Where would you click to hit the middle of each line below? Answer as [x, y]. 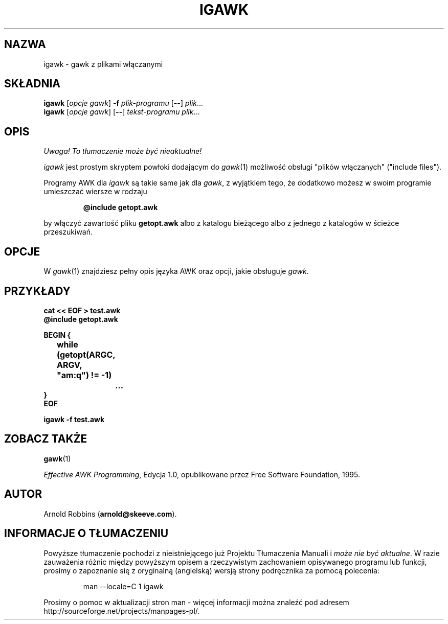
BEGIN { [57, 335]
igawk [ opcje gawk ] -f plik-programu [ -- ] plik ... [124, 103]
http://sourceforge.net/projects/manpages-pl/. [122, 611]
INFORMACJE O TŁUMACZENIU [86, 534]
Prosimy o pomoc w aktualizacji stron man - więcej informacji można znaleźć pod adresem [196, 602]
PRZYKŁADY [37, 291]
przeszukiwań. [68, 232]
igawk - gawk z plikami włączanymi [103, 64]
